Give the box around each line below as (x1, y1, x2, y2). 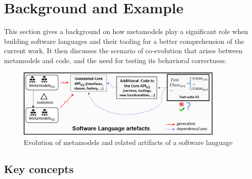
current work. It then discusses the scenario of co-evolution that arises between (4, 45, 243, 56)
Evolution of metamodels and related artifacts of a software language (24, 137, 233, 147)
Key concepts (4, 161, 74, 176)
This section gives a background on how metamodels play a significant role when (4, 26, 248, 36)
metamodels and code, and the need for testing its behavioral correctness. (4, 55, 227, 65)
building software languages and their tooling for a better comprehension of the (4, 36, 245, 46)
